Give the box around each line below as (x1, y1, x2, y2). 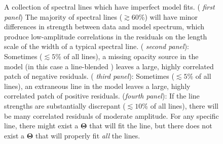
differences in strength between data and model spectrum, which (4, 21, 205, 32)
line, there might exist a (4, 120, 79, 131)
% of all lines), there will (142, 100, 218, 111)
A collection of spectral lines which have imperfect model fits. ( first (4, 2, 215, 12)
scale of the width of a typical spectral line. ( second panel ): (4, 41, 189, 52)
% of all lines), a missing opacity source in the (55, 51, 199, 61)
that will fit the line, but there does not (89, 120, 212, 131)
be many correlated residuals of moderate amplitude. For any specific (4, 110, 219, 121)
